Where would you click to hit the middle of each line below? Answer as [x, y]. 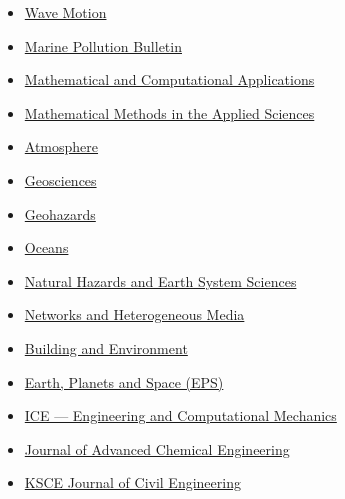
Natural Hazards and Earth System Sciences [160, 280]
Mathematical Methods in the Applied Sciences [169, 112]
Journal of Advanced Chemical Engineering [157, 448]
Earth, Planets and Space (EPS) [124, 381]
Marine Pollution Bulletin [103, 45]
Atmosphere [61, 146]
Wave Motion [65, 12]
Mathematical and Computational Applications [169, 79]
